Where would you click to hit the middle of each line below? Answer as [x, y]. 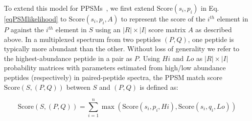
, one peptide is [211, 39]
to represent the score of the [163, 19]
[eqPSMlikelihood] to [35, 19]
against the [27, 29]
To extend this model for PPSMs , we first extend [79, 8]
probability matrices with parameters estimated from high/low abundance [115, 68]
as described [214, 29]
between [78, 87]
